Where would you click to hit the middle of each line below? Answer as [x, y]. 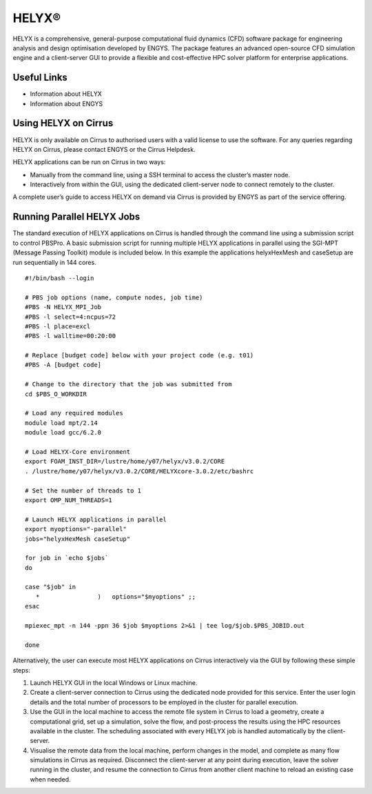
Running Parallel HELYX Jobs [76, 217]
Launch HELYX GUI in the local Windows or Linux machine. [114, 682]
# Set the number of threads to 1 [83, 490]
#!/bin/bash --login [60, 278]
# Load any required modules [74, 413]
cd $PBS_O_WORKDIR [56, 394]
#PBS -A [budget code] [63, 365]
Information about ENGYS [66, 103]
